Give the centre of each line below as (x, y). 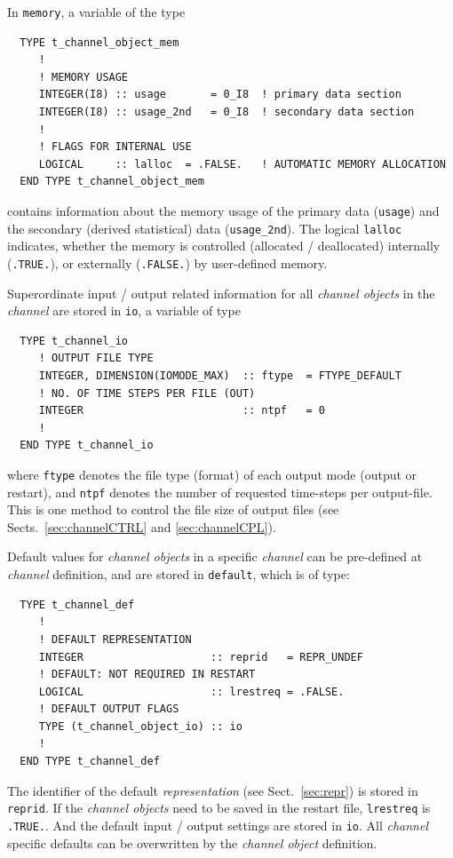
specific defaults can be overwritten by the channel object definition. (192, 842)
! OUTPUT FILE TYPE (96, 358)
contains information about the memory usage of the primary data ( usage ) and (223, 211)
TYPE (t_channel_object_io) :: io (140, 726)
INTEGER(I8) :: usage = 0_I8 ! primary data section (220, 95)
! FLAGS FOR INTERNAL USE (115, 147)
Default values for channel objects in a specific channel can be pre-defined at (215, 556)
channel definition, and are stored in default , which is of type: (179, 574)
